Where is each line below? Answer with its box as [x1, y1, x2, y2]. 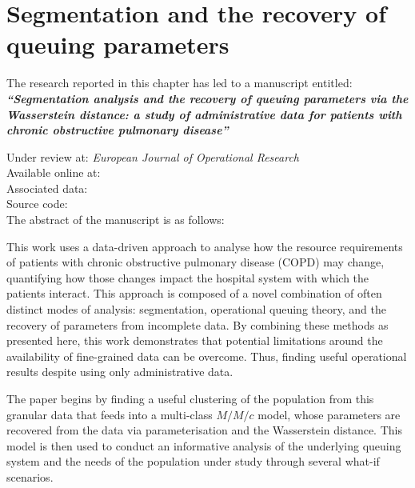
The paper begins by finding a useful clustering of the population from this [6, 390, 374, 406]
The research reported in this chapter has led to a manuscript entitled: [6, 74, 353, 91]
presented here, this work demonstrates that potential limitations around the [6, 332, 383, 349]
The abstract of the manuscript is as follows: [6, 211, 225, 228]
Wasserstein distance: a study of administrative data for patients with [6, 106, 402, 122]
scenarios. [6, 468, 54, 485]
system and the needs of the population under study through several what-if [6, 453, 380, 470]
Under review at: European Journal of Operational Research [6, 148, 300, 165]
